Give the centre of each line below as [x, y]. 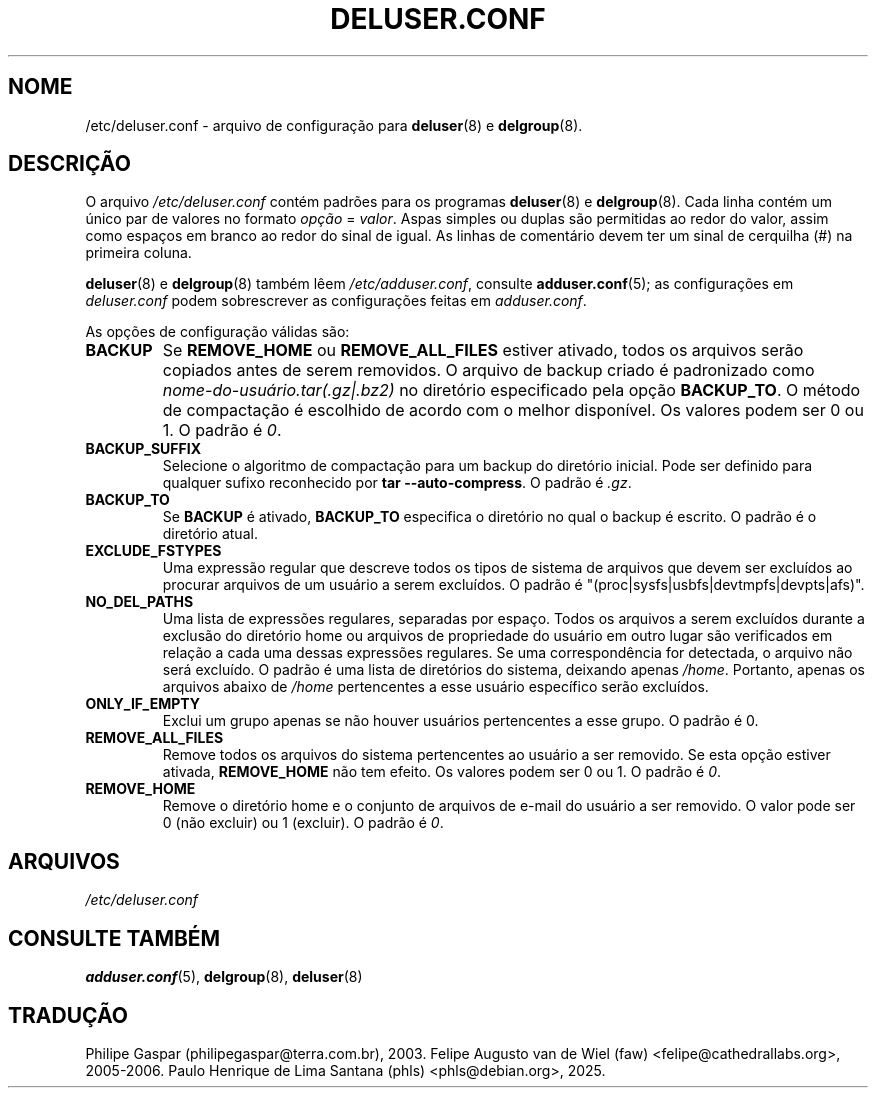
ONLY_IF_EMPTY [143, 704]
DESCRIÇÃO [69, 164]
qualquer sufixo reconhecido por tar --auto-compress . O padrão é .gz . [397, 483]
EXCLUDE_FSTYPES [153, 551]
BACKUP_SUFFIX [143, 449]
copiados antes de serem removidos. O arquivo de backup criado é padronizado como [488, 370]
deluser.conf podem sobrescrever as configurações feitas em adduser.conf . [336, 301]
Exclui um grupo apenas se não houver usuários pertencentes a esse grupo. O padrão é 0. [460, 721]
